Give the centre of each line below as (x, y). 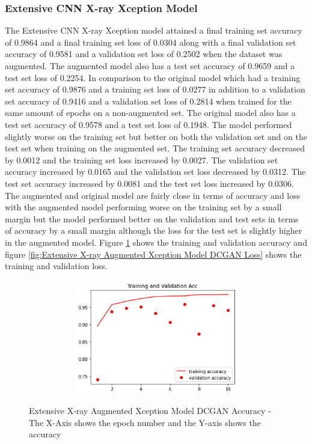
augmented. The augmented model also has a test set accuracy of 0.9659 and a (150, 65)
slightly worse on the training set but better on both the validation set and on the (156, 136)
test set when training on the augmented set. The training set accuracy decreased (155, 148)
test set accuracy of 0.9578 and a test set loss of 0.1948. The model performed (148, 124)
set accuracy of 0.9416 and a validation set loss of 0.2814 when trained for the (148, 101)
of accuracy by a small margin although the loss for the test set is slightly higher (154, 230)
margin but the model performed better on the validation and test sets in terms (152, 218)
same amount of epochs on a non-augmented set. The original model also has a (150, 113)
